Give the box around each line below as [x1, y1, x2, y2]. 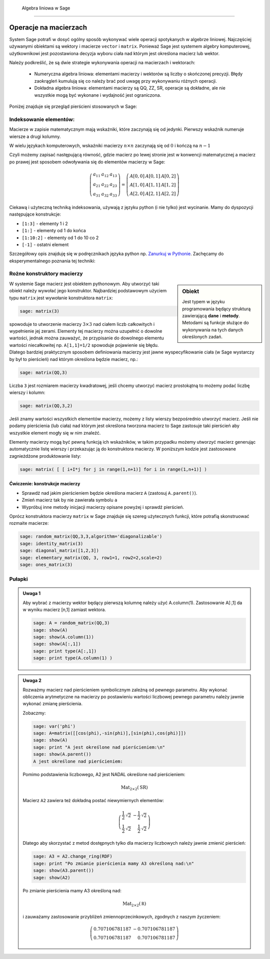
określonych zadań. [182, 334, 222, 340]
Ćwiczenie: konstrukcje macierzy [9, 481, 80, 487]
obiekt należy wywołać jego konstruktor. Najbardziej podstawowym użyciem [9, 288, 167, 294]
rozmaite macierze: [9, 520, 49, 526]
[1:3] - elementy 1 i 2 [21, 221, 68, 227]
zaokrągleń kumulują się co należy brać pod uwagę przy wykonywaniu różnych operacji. [34, 78, 217, 84]
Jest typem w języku [182, 299, 225, 305]
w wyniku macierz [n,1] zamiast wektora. [22, 607, 106, 613]
